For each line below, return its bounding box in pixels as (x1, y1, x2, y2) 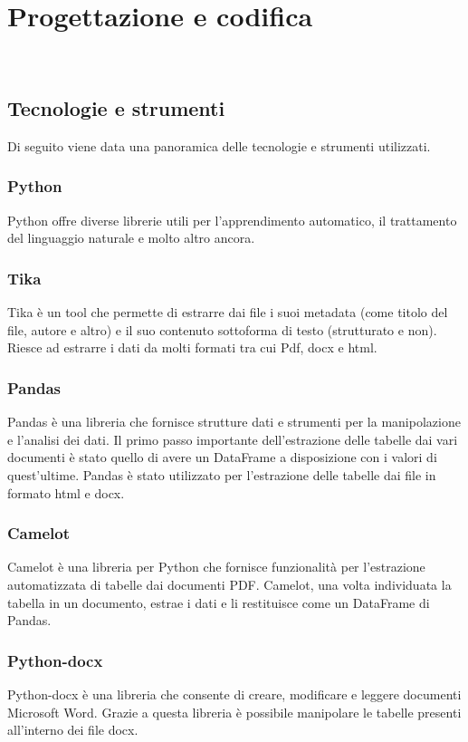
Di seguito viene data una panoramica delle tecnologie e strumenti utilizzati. (7, 136, 431, 155)
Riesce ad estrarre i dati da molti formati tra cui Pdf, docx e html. (7, 338, 377, 357)
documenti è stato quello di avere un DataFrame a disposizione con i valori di (7, 448, 437, 467)
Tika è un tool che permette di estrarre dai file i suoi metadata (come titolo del (7, 303, 448, 322)
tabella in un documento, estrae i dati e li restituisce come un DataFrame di (7, 593, 430, 612)
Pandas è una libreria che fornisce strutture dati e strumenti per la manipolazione (7, 412, 461, 431)
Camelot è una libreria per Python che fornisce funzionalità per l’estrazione (7, 557, 425, 576)
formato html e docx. (7, 483, 125, 502)
